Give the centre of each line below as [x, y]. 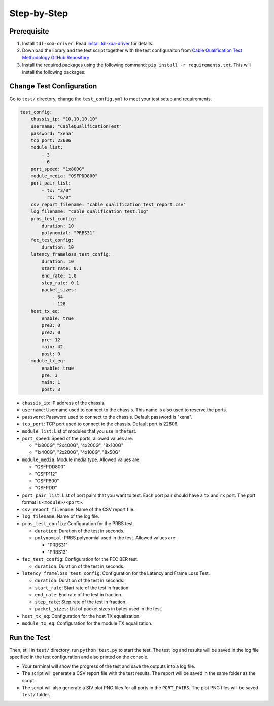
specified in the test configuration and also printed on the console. [79, 657]
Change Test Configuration [53, 86]
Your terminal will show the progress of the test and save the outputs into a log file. [109, 666]
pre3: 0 [51, 326]
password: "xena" [52, 133]
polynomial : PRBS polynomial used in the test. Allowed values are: [106, 538]
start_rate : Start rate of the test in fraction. [82, 588]
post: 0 [51, 354]
